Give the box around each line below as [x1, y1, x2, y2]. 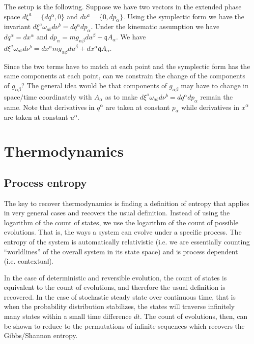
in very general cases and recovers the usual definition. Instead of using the [4, 207, 230, 218]
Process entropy [4, 174, 87, 190]
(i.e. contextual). [4, 256, 54, 266]
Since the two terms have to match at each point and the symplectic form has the [4, 61, 250, 71]
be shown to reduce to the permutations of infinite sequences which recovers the [4, 320, 245, 331]
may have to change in [181, 80, 249, 90]
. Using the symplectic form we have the [123, 11, 244, 21]
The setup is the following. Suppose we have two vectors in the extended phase [4, 1, 242, 11]
